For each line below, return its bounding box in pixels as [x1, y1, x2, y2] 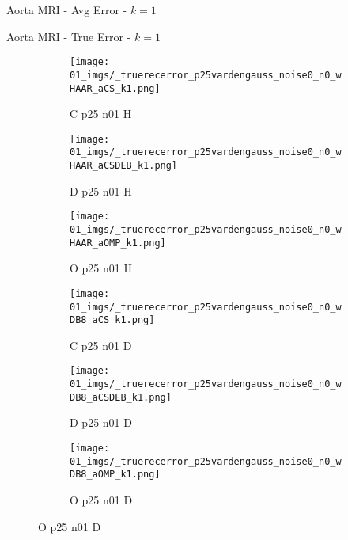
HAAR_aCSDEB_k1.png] [70, 160, 178, 172]
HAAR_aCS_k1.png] [70, 82, 161, 94]
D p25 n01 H [70, 182, 132, 199]
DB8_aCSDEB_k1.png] [70, 391, 172, 403]
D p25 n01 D [70, 414, 132, 431]
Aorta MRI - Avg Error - [6, 2, 127, 17]
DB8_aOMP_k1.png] [70, 469, 161, 481]
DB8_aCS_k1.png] [70, 314, 155, 326]
